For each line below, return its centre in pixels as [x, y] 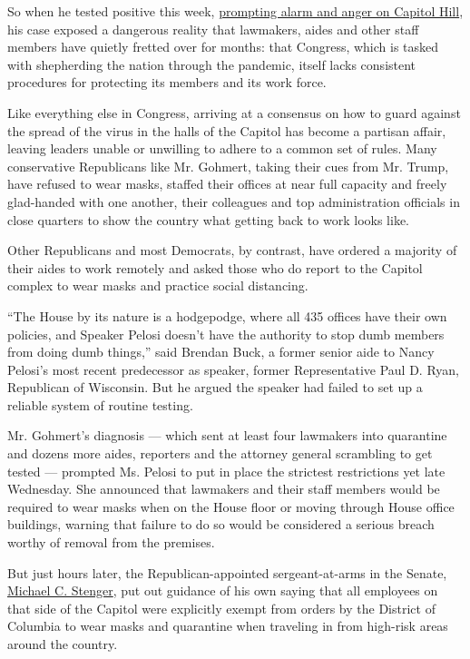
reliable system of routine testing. [100, 404]
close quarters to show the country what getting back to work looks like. [208, 219]
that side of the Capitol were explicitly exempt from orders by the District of [221, 608]
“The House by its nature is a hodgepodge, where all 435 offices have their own [227, 315]
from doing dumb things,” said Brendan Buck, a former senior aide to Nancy [221, 352]
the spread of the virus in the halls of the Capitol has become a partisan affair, [227, 130]
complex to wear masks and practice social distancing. [158, 285]
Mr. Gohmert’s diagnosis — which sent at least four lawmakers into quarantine [227, 435]
